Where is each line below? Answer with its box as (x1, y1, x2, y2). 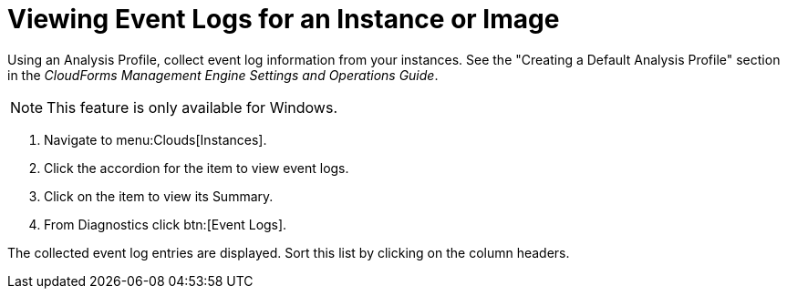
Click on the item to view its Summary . (44, 188, 274, 204)
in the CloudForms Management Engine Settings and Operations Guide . (7, 66, 439, 83)
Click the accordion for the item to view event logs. (44, 159, 349, 176)
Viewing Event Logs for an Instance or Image (7, 4, 560, 35)
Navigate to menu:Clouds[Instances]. (44, 131, 267, 148)
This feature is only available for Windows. (47, 97, 337, 117)
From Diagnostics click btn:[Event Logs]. (44, 216, 287, 232)
